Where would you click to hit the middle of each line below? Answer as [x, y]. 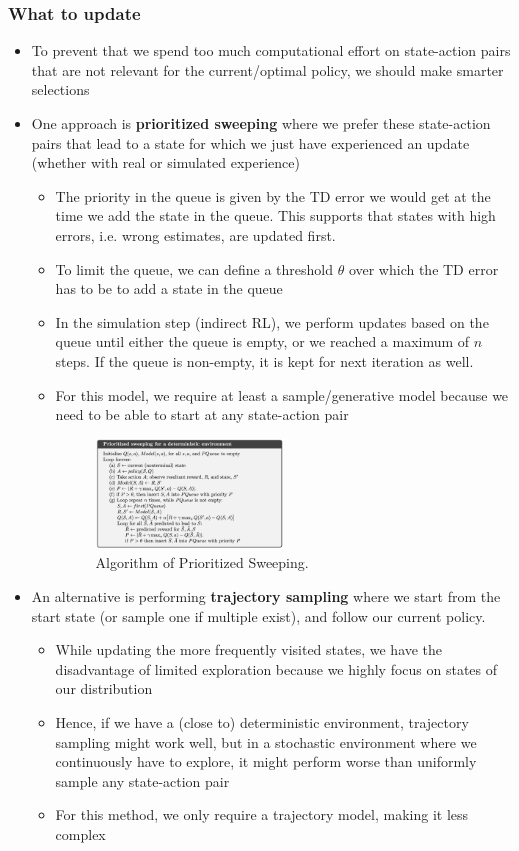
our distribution [104, 688]
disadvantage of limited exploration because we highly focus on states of [276, 668]
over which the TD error [423, 268]
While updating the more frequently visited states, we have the [249, 649]
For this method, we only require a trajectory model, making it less [262, 814]
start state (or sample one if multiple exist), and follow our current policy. [258, 615]
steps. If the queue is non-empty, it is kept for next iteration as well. [264, 360]
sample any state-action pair [142, 780]
